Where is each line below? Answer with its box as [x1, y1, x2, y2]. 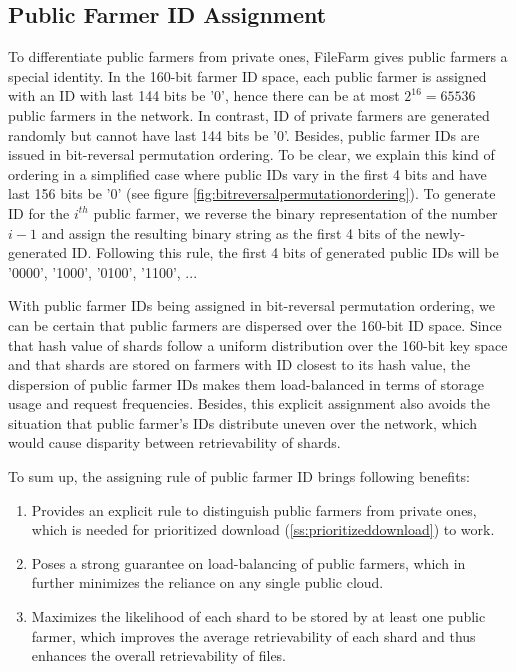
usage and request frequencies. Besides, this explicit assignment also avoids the [8, 393, 491, 414]
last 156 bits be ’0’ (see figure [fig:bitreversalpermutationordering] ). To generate [8, 183, 496, 204]
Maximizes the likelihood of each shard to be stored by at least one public [31, 606, 486, 627]
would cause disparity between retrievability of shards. [8, 432, 341, 453]
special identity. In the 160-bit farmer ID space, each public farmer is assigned [8, 65, 487, 86]
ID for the [8, 202, 70, 223]
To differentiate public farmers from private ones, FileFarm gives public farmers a [8, 46, 508, 67]
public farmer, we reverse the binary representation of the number [93, 202, 498, 223]
